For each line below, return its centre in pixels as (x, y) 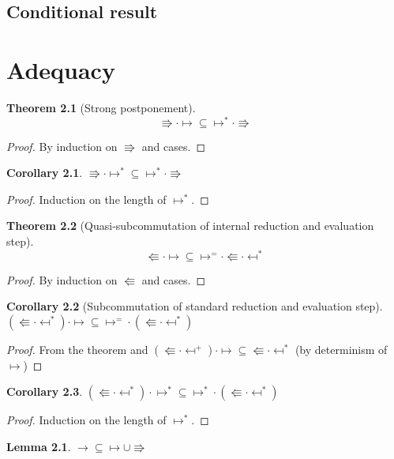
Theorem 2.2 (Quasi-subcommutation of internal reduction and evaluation (190, 226)
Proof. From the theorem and (77, 349)
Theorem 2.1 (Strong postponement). (101, 107)
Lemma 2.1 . (39, 446)
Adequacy (61, 69)
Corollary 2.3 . (45, 391)
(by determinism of (341, 349)
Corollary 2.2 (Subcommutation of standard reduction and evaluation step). (195, 306)
